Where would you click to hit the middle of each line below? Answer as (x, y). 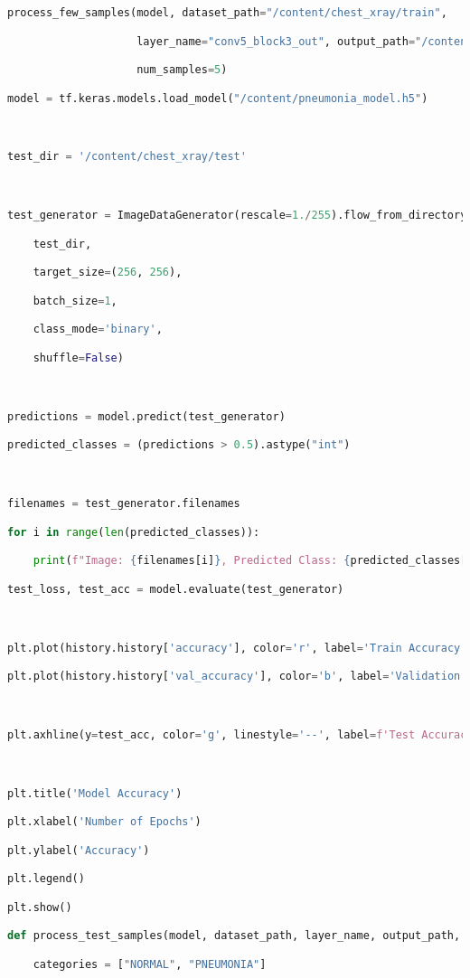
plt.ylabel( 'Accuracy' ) (79, 850)
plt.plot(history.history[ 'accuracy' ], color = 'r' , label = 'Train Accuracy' (237, 648)
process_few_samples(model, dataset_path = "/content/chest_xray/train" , (227, 13)
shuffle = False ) (78, 357)
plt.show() (40, 907)
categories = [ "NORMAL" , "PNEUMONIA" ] (150, 964)
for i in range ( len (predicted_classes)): (134, 532)
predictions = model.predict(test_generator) (146, 416)
